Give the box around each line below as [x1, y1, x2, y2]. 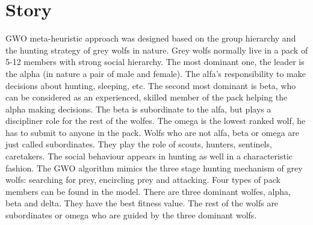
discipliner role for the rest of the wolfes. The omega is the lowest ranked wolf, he [5, 114, 306, 127]
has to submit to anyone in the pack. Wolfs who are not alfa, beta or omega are [5, 126, 299, 138]
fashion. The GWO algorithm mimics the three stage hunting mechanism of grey [5, 161, 303, 174]
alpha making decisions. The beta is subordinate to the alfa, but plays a [5, 102, 271, 115]
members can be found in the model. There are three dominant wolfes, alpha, [5, 185, 291, 197]
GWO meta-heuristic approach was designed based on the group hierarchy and [5, 32, 296, 45]
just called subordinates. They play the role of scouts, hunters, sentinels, [5, 138, 272, 150]
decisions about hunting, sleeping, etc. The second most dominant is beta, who [5, 79, 296, 91]
